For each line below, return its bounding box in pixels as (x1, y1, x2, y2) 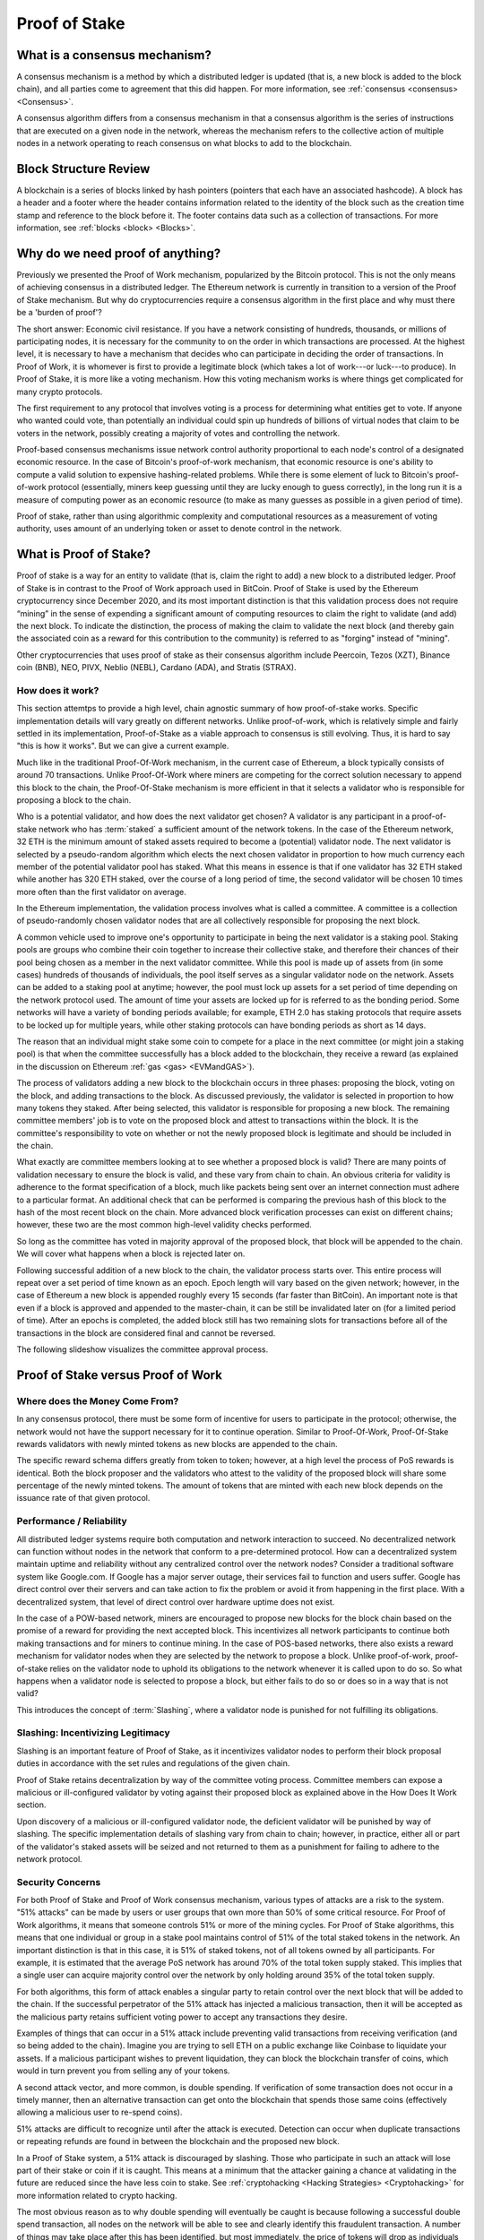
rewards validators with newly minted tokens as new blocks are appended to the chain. (16, 1438, 338, 1449)
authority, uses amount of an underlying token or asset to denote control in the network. (16, 523, 342, 534)
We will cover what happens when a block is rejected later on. (16, 1248, 246, 1259)
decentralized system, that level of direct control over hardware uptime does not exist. (16, 1596, 335, 1607)
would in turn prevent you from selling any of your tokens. (16, 2065, 230, 2076)
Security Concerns (16, 1875, 101, 1888)
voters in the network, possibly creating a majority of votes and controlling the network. (16, 427, 341, 438)
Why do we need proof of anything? (16, 246, 221, 261)
